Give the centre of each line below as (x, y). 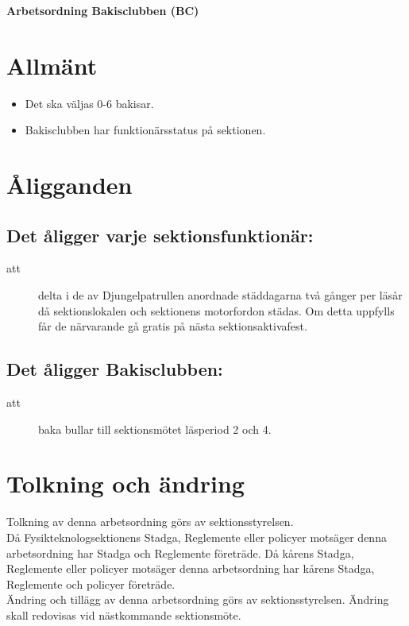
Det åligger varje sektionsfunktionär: (160, 235)
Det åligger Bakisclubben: (115, 369)
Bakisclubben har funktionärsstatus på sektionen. (145, 130)
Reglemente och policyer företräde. (91, 583)
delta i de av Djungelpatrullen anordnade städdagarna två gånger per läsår (220, 295)
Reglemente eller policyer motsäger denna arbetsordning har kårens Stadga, (191, 568)
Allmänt (52, 65)
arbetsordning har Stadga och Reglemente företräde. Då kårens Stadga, (180, 553)
